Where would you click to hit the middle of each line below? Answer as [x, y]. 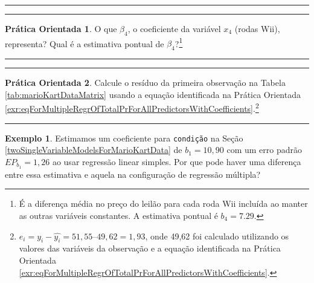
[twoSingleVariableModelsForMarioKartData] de [94, 150]
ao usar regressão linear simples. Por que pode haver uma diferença [177, 161]
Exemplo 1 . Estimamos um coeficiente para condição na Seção [124, 138]
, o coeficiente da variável [174, 28]
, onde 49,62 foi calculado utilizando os [217, 236]
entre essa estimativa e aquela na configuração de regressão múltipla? [133, 174]
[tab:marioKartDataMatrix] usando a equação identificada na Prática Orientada [153, 94]
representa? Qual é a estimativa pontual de [85, 43]
